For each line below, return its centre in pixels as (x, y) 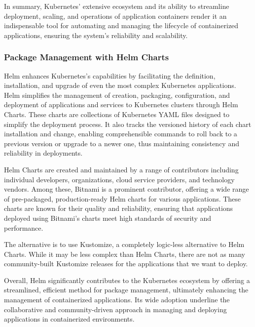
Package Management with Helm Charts (87, 57)
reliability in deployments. (43, 153)
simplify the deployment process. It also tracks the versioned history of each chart (128, 124)
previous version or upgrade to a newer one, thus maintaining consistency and (122, 143)
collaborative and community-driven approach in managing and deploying (115, 309)
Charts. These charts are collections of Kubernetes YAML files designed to (117, 114)
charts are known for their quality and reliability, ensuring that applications (119, 208)
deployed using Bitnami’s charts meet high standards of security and (108, 218)
